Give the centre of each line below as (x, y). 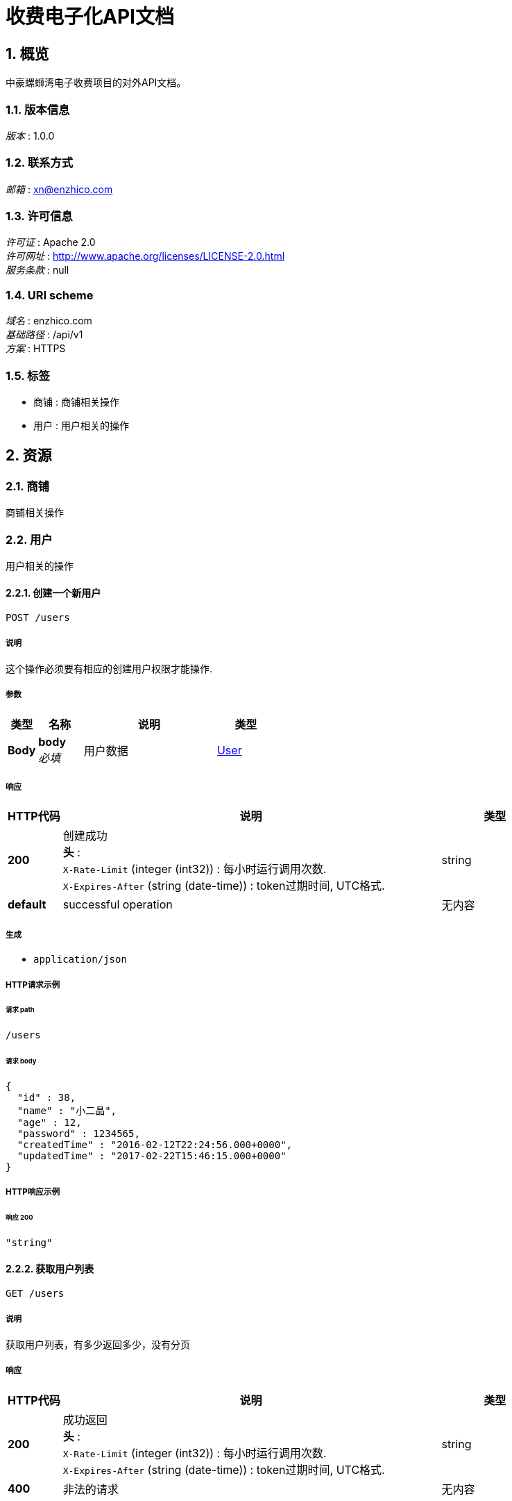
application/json (80, 960)
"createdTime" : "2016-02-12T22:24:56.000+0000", (155, 1145)
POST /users (38, 618)
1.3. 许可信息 (39, 216)
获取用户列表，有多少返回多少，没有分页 (98, 1345)
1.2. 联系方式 (40, 163)
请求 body (21, 1061)
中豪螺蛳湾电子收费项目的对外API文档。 (96, 83)
